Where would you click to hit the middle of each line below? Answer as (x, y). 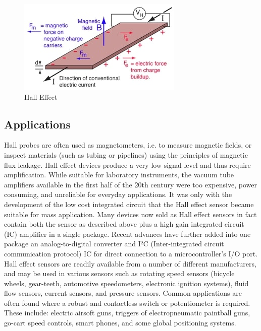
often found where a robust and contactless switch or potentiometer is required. (127, 303)
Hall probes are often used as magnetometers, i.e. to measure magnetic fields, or (128, 145)
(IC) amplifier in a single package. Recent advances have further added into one (127, 234)
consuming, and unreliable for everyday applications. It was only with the (118, 194)
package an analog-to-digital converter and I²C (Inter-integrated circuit (114, 244)
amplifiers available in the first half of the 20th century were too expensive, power (130, 184)
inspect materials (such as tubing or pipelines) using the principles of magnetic (126, 154)
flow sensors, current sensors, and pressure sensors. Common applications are (123, 293)
